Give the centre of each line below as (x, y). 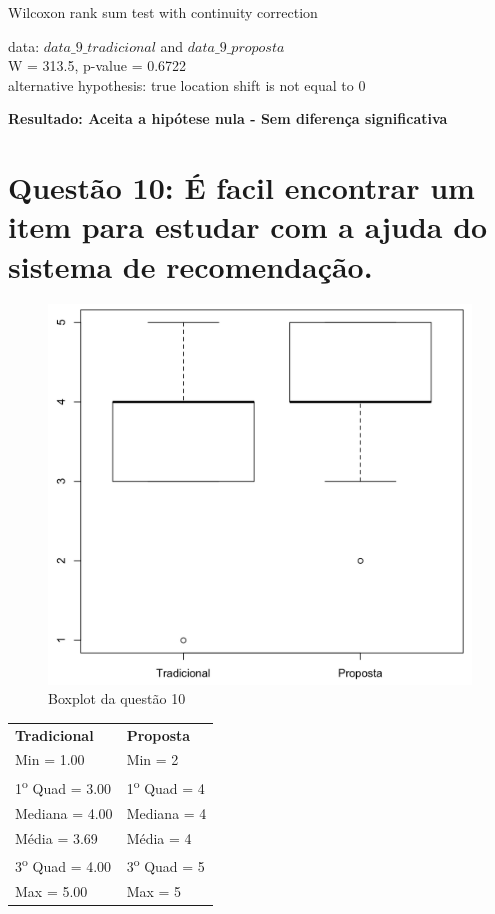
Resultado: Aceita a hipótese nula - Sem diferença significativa (228, 118)
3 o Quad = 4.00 (63, 865)
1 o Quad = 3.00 (63, 786)
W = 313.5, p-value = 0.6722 (97, 65)
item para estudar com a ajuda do (248, 226)
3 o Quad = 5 (165, 865)
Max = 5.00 (51, 890)
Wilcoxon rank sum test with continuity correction (163, 12)
